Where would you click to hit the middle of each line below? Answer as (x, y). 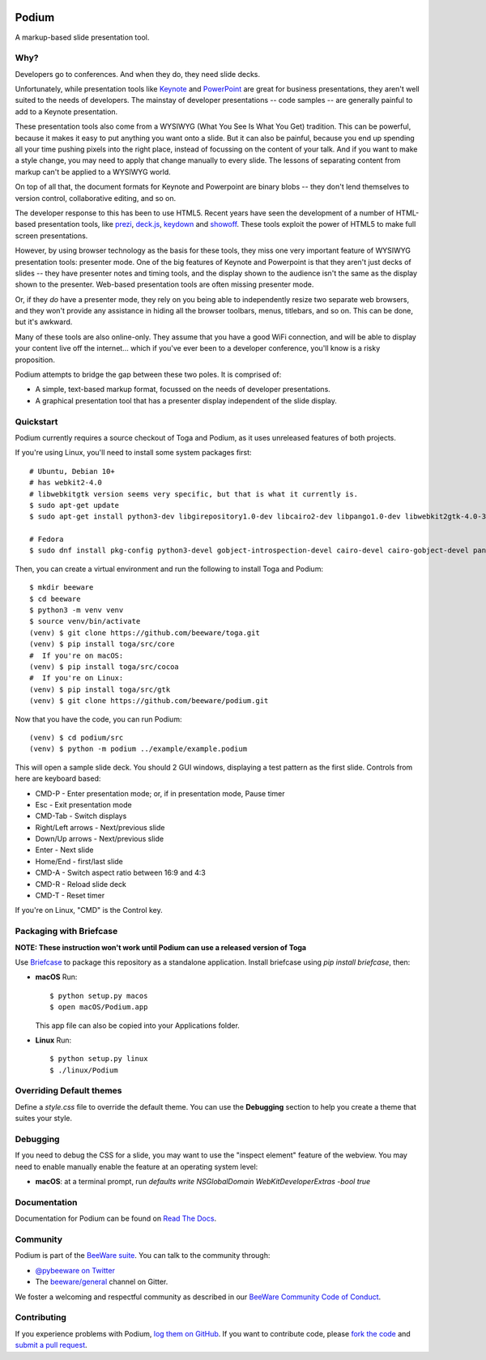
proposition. (35, 360)
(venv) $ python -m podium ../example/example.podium (138, 749)
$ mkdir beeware (62, 588)
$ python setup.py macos (99, 995)
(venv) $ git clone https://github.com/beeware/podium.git (149, 701)
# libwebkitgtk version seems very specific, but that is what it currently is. (194, 494)
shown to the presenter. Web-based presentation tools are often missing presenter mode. (164, 284)
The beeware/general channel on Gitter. (102, 1282)
